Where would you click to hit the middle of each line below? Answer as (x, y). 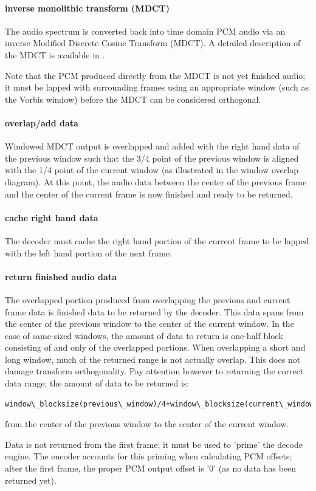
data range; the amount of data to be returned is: (97, 383)
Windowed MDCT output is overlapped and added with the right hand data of (152, 146)
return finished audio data (61, 276)
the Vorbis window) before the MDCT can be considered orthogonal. (133, 99)
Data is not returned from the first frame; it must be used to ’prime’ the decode (154, 444)
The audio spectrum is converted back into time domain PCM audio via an (145, 31)
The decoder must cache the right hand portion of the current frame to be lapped (157, 240)
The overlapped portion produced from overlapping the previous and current (148, 299)
